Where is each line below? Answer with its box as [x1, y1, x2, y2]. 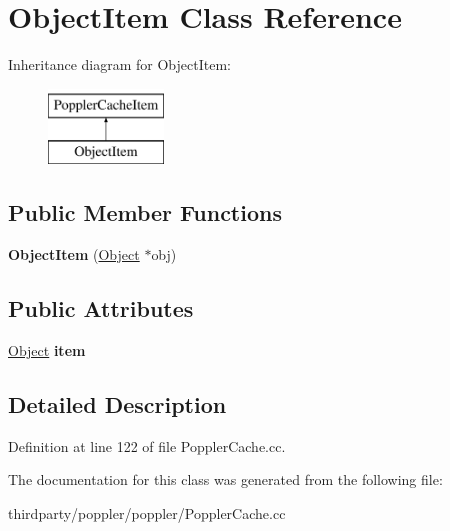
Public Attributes [8, 293, 194, 324]
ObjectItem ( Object [8, 244, 140, 265]
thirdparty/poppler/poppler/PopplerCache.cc [8, 502, 286, 523]
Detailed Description [8, 388, 227, 419]
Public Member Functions [8, 197, 282, 228]
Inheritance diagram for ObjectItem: [8, 54, 231, 75]
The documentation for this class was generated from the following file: [8, 469, 443, 490]
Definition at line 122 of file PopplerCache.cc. [8, 435, 286, 456]
